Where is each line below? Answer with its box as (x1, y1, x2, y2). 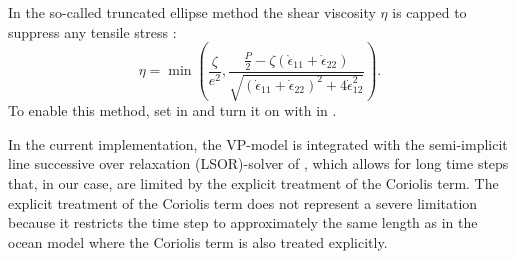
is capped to (392, 2, 467, 22)
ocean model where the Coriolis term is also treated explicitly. (8, 231, 388, 252)
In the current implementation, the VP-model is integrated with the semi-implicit (8, 133, 508, 154)
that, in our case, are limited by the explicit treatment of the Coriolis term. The (8, 173, 499, 193)
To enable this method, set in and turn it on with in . (8, 100, 337, 121)
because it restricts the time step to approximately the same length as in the (8, 212, 478, 233)
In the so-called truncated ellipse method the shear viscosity (8, 2, 376, 22)
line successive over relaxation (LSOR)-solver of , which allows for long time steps (8, 153, 509, 174)
